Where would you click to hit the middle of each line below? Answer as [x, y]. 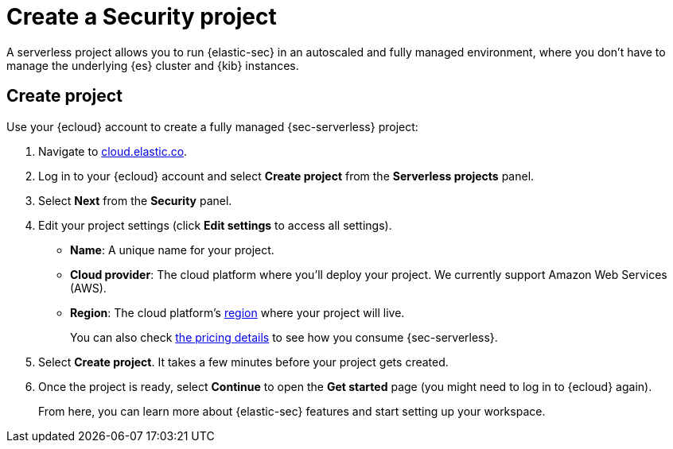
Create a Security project [142, 17]
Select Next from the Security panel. [135, 200]
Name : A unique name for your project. [172, 250]
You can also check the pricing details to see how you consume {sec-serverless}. [284, 337]
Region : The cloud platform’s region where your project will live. [237, 312]
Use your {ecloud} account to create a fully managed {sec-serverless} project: [212, 126]
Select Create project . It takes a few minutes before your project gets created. [243, 362]
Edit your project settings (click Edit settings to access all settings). [215, 225]
